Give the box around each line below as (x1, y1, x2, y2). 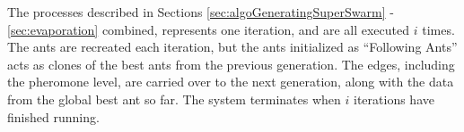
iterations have (354, 89, 434, 108)
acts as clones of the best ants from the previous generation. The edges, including (7, 54, 455, 73)
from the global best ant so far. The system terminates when (7, 89, 341, 108)
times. (422, 20, 455, 38)
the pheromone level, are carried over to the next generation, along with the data (7, 72, 454, 91)
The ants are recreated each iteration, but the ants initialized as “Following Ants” (7, 37, 458, 56)
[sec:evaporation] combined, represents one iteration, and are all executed (7, 20, 410, 38)
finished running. (7, 107, 100, 126)
